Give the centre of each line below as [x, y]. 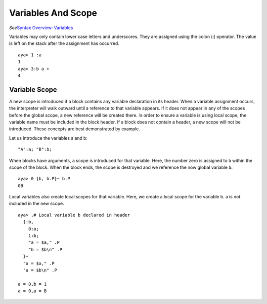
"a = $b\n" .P [40, 270]
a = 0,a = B [32, 291]
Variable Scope [33, 90]
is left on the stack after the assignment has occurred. [64, 43]
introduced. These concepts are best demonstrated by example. [75, 129]
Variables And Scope [53, 13]
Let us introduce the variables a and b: [48, 138]
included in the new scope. [37, 204]
